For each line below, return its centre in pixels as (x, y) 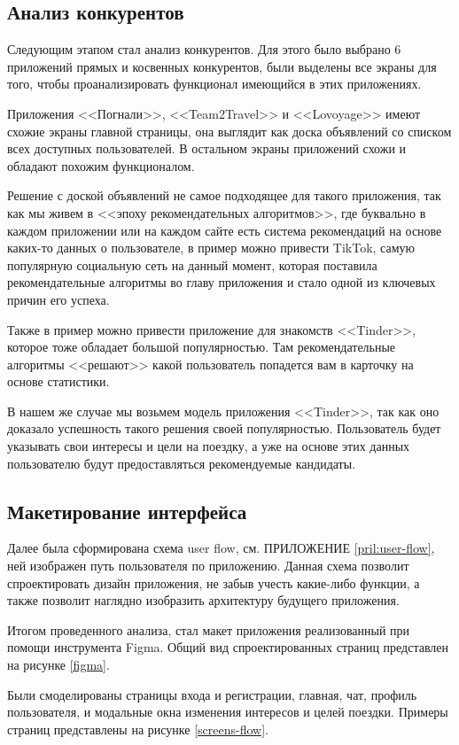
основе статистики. (58, 381)
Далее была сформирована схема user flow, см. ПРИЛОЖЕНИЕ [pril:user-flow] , (221, 548)
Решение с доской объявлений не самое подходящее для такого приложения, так (224, 195)
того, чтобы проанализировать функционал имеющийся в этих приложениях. (214, 84)
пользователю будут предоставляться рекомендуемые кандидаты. (182, 463)
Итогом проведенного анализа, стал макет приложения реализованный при (209, 629)
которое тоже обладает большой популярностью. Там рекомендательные (202, 347)
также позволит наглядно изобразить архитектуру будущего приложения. (203, 600)
